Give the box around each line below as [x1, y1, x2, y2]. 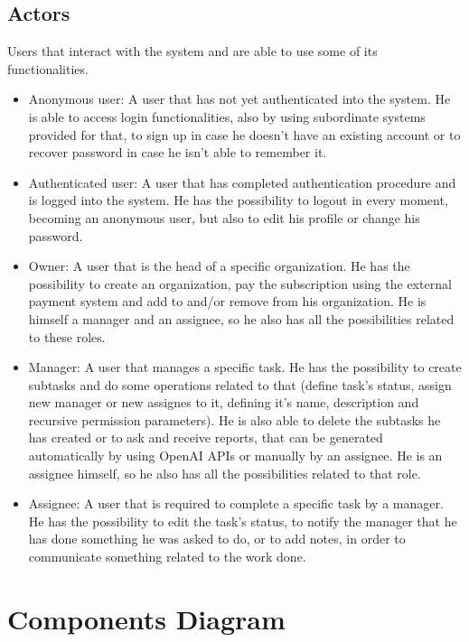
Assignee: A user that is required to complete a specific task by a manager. [28, 494, 444, 513]
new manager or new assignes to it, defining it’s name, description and [28, 393, 419, 412]
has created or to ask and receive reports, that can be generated [28, 428, 383, 447]
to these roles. [28, 327, 106, 346]
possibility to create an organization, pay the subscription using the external [28, 274, 452, 293]
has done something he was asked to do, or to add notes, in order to [28, 529, 406, 548]
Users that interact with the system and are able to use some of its [7, 42, 378, 60]
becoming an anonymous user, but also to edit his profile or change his [28, 208, 420, 227]
